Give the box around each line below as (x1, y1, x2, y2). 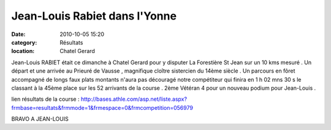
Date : (11, 31, 26, 38)
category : (11, 38, 37, 46)
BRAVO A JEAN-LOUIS (11, 115, 69, 123)
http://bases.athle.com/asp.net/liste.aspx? (80, 95, 187, 103)
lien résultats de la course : (11, 95, 80, 103)
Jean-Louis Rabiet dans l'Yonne (11, 9, 177, 23)
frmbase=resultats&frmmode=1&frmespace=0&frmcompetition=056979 (11, 104, 193, 111)
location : (11, 48, 35, 55)
